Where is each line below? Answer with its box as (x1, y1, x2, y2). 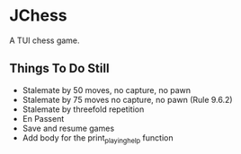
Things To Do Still (9, 61, 110, 76)
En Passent (22, 113, 65, 124)
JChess (9, 5, 67, 26)
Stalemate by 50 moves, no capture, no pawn (22, 84, 192, 95)
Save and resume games (22, 123, 115, 133)
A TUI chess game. (9, 35, 80, 46)
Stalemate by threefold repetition (22, 104, 145, 115)
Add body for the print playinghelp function (22, 132, 174, 145)
